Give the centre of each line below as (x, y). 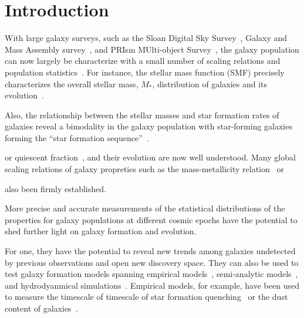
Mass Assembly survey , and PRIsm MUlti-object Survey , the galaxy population (152, 49)
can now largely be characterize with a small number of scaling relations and (143, 61)
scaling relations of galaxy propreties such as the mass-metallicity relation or (144, 169)
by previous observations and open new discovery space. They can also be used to (152, 262)
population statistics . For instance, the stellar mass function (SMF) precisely (145, 72)
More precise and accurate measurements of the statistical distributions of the (145, 208)
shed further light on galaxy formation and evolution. (101, 231)
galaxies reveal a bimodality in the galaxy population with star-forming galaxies (148, 126)
